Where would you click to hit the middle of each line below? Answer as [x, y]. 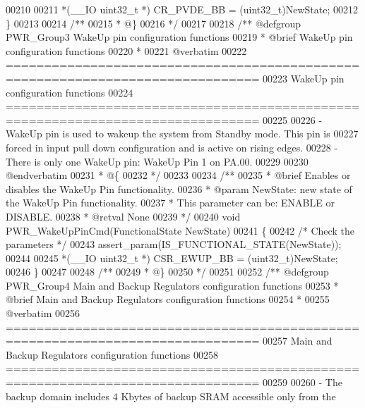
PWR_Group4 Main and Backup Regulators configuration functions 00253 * [172, 285]
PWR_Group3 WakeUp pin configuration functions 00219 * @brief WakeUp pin [179, 37]
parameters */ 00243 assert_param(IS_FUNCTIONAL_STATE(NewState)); [174, 244]
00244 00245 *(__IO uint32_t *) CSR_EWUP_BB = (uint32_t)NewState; [172, 258]
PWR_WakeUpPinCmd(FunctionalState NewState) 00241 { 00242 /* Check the [180, 230]
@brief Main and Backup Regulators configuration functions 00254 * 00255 [168, 299]
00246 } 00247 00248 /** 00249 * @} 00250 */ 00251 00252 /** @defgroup [167, 272]
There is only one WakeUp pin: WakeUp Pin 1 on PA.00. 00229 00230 [157, 161]
